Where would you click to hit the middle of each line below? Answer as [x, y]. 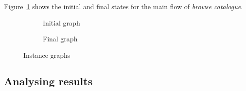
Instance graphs [47, 55]
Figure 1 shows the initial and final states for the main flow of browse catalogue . [123, 6]
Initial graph [61, 22]
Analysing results [48, 81]
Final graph [60, 39]
